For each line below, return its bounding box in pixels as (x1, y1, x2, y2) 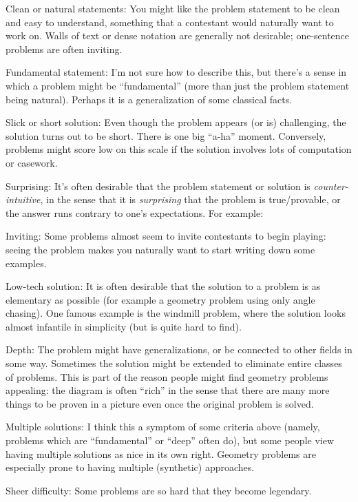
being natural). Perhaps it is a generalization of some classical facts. (6, 92, 293, 106)
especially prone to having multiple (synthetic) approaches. (6, 460, 255, 474)
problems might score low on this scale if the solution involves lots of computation (6, 142, 352, 156)
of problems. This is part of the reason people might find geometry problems (6, 369, 328, 384)
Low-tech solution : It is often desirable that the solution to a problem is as (6, 279, 321, 293)
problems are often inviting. (6, 41, 123, 56)
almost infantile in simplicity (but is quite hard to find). (6, 319, 242, 333)
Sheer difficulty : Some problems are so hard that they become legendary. (6, 483, 312, 497)
